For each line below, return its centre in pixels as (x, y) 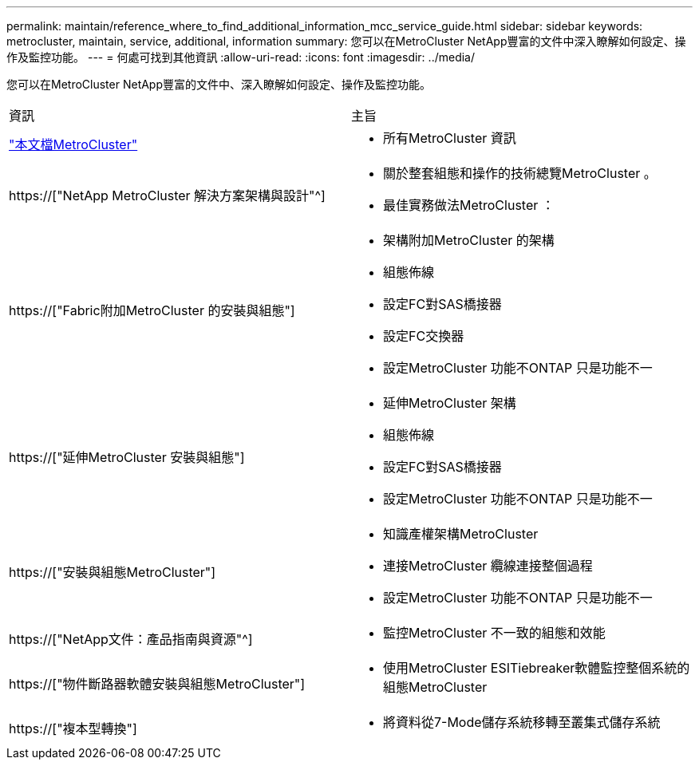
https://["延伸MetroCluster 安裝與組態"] (127, 457)
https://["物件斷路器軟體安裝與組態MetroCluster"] (157, 684)
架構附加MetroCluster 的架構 (469, 240)
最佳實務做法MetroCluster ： (469, 205)
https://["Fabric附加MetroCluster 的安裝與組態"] (152, 310)
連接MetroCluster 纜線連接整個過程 (488, 566)
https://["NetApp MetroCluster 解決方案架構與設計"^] (167, 195)
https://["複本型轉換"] (73, 728)
